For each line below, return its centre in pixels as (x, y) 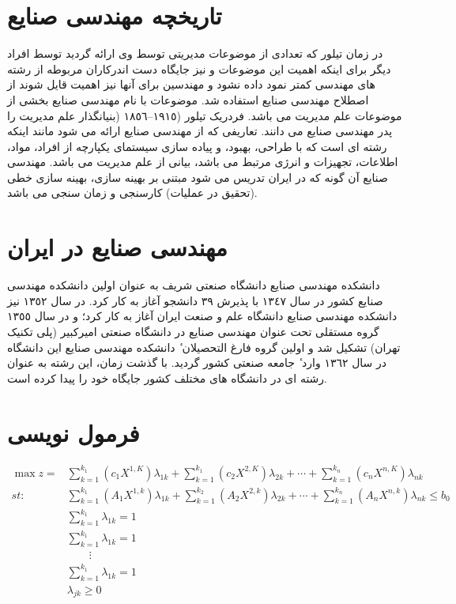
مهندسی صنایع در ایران (117, 247)
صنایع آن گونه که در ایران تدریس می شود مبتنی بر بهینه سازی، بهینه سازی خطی (198, 177)
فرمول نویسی (73, 432)
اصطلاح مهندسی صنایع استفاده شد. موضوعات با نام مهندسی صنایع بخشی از (188, 99)
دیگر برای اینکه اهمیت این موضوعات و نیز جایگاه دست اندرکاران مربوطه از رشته (199, 68)
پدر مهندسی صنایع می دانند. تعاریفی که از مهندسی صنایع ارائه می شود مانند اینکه (200, 131)
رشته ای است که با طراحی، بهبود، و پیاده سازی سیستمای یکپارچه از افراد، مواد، (197, 146)
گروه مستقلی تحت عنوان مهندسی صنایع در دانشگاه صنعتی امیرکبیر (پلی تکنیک (193, 331)
